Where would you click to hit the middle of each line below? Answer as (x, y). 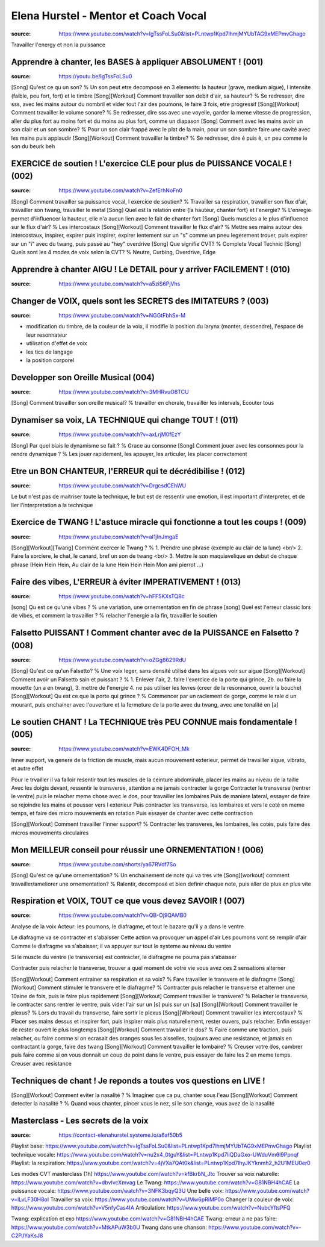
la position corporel (50, 360)
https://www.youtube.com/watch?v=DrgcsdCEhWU (122, 486)
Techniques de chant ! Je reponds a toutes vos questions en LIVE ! (138, 1080)
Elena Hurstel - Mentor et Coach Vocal (109, 16)
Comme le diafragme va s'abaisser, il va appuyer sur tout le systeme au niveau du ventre (121, 946)
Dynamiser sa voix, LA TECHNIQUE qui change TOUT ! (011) (125, 420)
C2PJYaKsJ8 (27, 1236)
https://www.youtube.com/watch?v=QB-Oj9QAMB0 (122, 915)
